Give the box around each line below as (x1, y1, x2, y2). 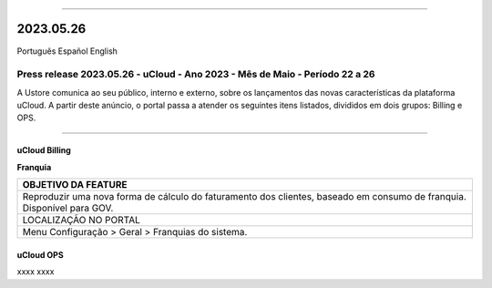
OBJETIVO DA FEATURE (22, 179, 128, 191)
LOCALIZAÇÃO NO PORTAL (22, 214, 141, 227)
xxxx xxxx (16, 266, 55, 277)
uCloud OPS (16, 249, 64, 260)
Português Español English (16, 46, 118, 57)
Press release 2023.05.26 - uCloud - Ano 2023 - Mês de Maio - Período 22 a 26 (16, 68, 375, 81)
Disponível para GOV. (22, 201, 114, 214)
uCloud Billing (16, 145, 72, 156)
